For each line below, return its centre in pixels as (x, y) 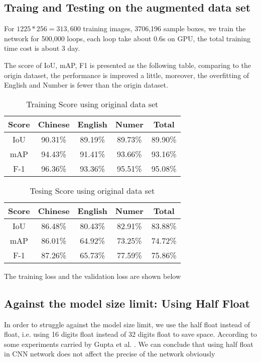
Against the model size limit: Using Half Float (127, 303)
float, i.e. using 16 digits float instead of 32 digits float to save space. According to (130, 334)
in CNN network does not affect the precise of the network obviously (110, 354)
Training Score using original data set (92, 104)
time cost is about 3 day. (42, 48)
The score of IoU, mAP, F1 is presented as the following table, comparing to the (127, 65)
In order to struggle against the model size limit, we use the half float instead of (127, 324)
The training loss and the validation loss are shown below (93, 276)
